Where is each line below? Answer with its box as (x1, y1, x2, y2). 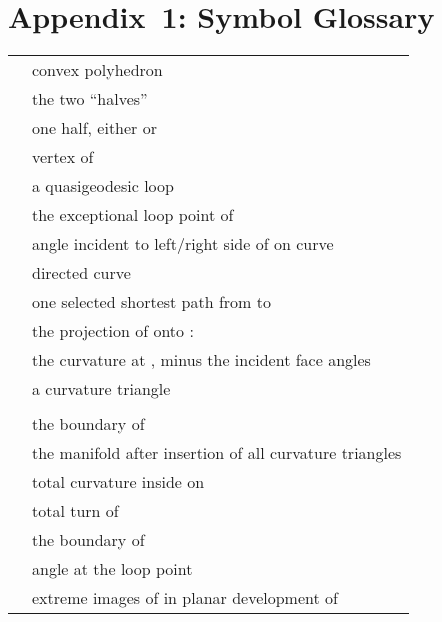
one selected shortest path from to (32, 290, 271, 314)
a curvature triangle (32, 377, 171, 401)
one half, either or (32, 116, 157, 140)
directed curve (32, 261, 131, 285)
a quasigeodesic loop (32, 174, 174, 198)
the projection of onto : (32, 319, 194, 343)
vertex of (32, 145, 94, 169)
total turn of (32, 499, 119, 523)
